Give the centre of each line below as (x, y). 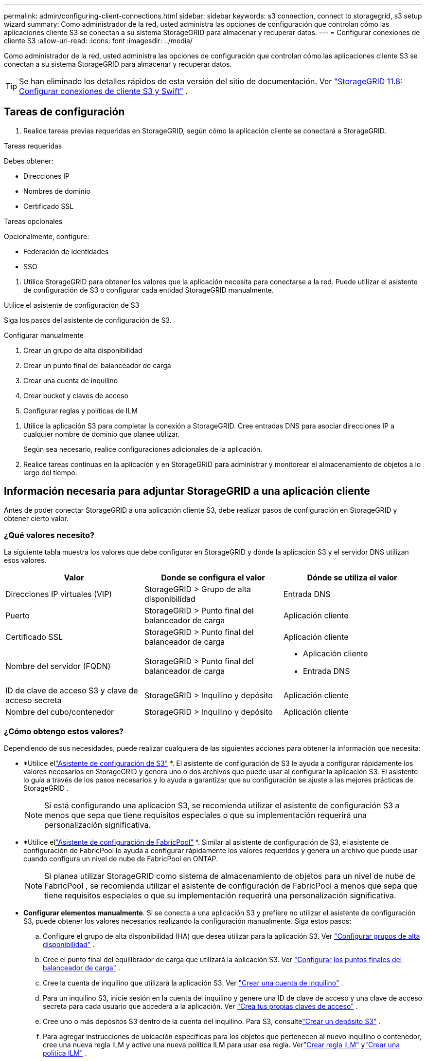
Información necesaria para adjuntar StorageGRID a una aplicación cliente (187, 491)
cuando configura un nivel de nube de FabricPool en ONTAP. (121, 859)
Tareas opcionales (33, 221)
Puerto (18, 616)
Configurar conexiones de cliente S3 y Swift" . (104, 91)
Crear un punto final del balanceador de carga (97, 365)
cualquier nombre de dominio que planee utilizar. (102, 434)
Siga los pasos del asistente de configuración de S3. (88, 320)
